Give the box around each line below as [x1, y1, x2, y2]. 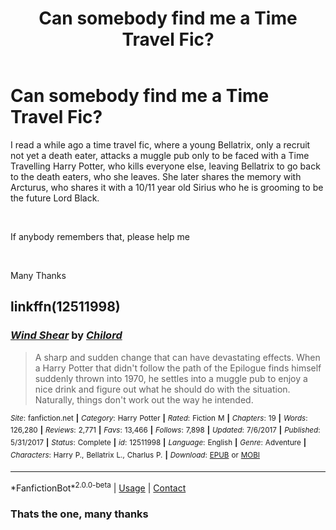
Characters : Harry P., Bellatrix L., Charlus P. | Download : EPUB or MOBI [10, 450, 260, 460]
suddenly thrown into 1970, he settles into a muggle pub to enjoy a [34, 372, 308, 384]
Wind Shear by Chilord [10, 328, 123, 342]
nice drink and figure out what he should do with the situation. [34, 383, 291, 395]
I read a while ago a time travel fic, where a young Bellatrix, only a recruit [10, 138, 311, 151]
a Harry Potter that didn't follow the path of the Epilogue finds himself [34, 362, 322, 374]
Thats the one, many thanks [10, 507, 149, 521]
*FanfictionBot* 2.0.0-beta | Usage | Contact [10, 480, 187, 494]
